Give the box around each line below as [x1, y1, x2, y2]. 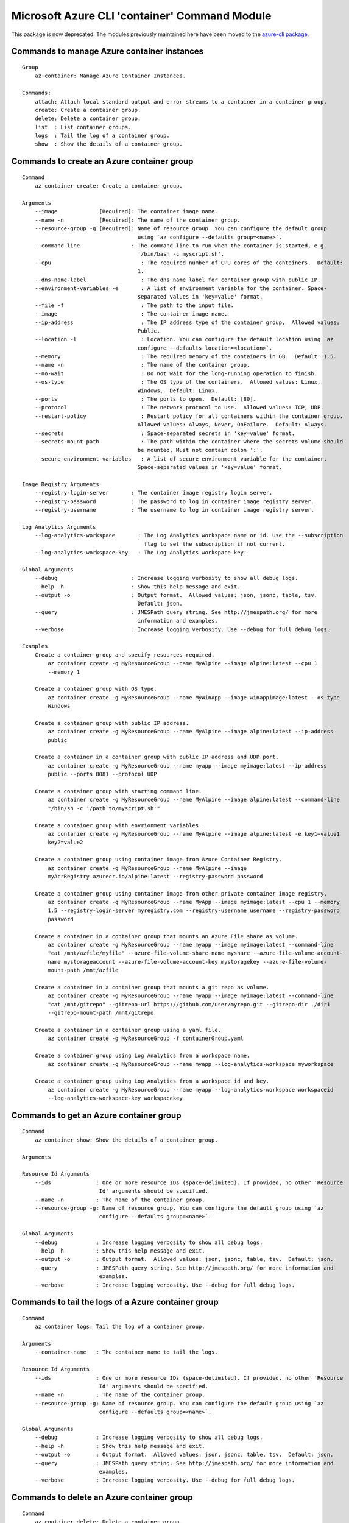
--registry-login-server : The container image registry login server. [34, 489, 273, 496]
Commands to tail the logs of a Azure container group [11, 1297, 219, 1307]
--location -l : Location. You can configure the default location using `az [34, 336, 334, 343]
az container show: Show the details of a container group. [34, 1136, 219, 1143]
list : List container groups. [34, 124, 132, 130]
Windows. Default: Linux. [137, 387, 219, 394]
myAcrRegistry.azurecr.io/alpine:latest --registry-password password [48, 873, 263, 880]
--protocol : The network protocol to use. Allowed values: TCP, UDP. [34, 404, 324, 411]
